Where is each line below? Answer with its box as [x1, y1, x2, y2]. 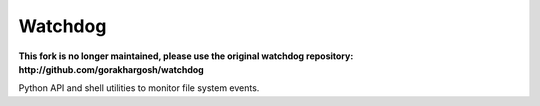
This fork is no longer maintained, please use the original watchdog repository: [18, 50, 354, 62]
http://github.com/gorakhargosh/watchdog [18, 63, 204, 75]
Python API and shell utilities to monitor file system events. [18, 82, 260, 94]
